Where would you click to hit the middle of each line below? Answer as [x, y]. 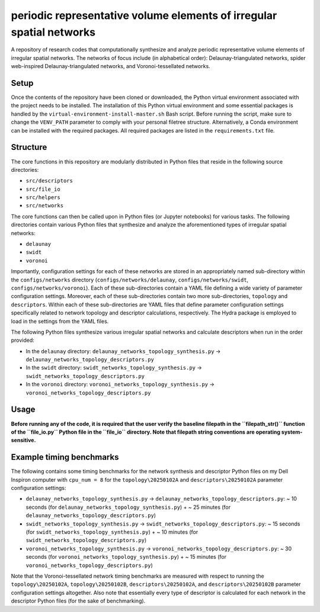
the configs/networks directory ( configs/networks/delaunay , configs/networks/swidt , [130, 280]
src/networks [45, 206]
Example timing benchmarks [65, 457]
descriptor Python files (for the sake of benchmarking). [78, 601]
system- [292, 432]
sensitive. [23, 440]
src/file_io [43, 189]
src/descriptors [49, 181]
